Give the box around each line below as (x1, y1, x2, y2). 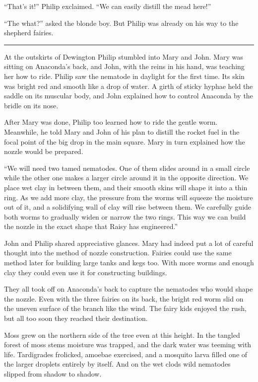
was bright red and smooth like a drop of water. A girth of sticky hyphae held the (4, 80, 253, 91)
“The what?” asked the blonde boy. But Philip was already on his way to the (4, 17, 239, 28)
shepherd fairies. (4, 27, 54, 38)
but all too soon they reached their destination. (4, 313, 148, 323)
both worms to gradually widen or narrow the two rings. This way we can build (4, 211, 246, 222)
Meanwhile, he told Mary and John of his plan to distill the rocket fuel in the (4, 126, 240, 137)
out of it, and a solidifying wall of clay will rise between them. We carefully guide (4, 202, 252, 212)
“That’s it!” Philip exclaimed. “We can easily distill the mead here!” (4, 1, 211, 11)
